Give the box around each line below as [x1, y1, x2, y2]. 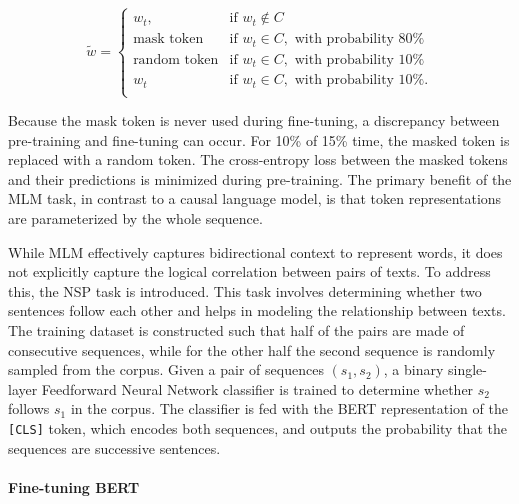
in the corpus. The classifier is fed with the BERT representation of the [70, 398, 508, 419]
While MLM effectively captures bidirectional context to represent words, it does [8, 241, 503, 262]
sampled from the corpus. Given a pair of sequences [8, 359, 324, 380]
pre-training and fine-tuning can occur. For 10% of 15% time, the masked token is [8, 129, 510, 150]
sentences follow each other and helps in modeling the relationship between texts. [8, 300, 506, 321]
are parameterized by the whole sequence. [8, 207, 263, 228]
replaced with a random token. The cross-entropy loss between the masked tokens [8, 149, 508, 170]
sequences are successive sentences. [8, 437, 221, 458]
